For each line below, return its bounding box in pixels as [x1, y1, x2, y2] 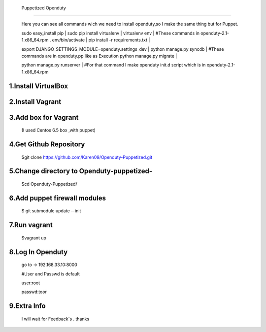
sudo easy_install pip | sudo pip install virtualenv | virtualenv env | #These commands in [21, 30, 199, 36]
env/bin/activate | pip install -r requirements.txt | [52, 37, 150, 43]
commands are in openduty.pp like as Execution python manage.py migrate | [21, 53, 177, 59]
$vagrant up [21, 234, 47, 241]
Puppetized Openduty [21, 5, 66, 11]
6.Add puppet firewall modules [9, 194, 106, 202]
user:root [21, 280, 40, 286]
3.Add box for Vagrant [9, 113, 79, 122]
